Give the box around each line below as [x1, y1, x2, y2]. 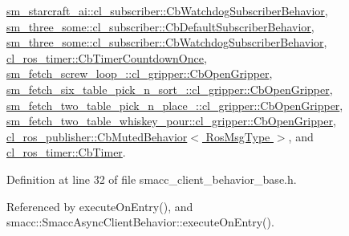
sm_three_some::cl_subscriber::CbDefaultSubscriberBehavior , [6, 18, 315, 35]
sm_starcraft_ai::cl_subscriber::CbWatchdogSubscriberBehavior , [6, 2, 328, 18]
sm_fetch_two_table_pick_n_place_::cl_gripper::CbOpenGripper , [6, 96, 343, 113]
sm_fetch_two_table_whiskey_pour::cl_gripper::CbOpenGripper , [6, 112, 336, 129]
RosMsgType [205, 128, 270, 144]
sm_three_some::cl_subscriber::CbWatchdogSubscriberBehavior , [6, 34, 327, 51]
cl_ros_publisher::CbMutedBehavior [6, 128, 188, 144]
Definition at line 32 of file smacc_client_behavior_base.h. [6, 170, 297, 187]
